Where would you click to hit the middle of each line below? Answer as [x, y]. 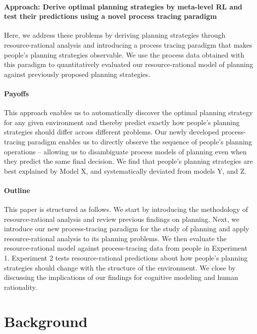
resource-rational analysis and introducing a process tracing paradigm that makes [128, 44]
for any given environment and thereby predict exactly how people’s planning [122, 122]
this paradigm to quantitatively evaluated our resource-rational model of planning [129, 64]
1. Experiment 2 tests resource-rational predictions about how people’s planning [126, 258]
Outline [17, 190]
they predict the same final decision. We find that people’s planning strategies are [128, 161]
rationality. [21, 287]
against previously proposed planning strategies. [77, 74]
